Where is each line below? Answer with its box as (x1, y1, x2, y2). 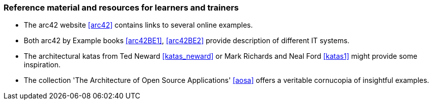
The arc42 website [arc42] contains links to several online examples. (24, 21, 253, 30)
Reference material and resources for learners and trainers (4, 3, 239, 13)
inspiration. (24, 60, 61, 69)
